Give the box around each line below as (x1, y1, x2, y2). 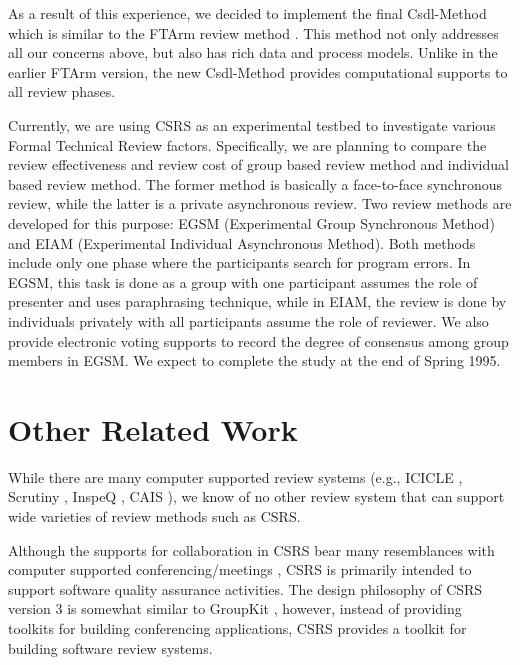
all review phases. (8, 81, 116, 102)
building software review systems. (8, 637, 213, 658)
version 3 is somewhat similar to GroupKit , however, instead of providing (8, 598, 462, 619)
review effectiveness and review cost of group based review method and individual (8, 154, 509, 175)
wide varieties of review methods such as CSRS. (8, 506, 301, 526)
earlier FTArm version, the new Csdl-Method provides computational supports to (8, 61, 508, 82)
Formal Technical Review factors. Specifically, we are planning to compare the (8, 134, 487, 155)
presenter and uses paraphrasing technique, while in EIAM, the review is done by (8, 291, 507, 312)
